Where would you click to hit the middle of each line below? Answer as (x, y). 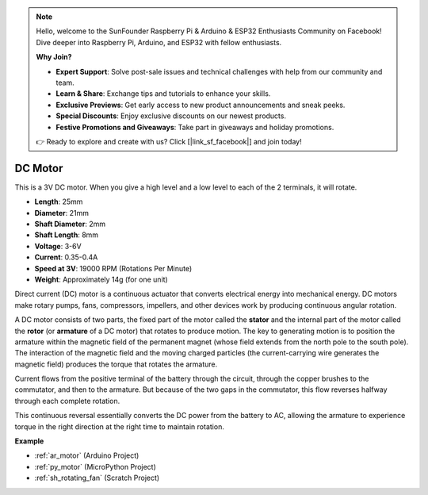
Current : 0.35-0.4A (66, 257)
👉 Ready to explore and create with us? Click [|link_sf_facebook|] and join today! (169, 141)
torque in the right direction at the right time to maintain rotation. (120, 426)
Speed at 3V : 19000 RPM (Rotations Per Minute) (113, 268)
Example (29, 441)
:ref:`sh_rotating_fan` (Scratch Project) (97, 478)
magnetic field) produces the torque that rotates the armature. (116, 364)
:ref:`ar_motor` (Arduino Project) (87, 455)
